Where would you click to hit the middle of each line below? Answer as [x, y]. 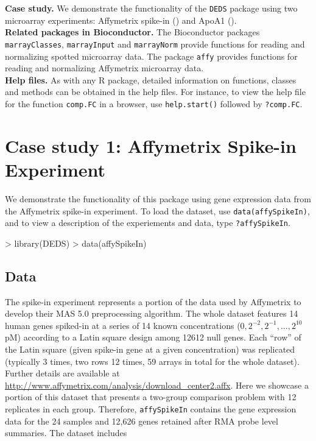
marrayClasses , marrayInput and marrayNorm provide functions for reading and [155, 44]
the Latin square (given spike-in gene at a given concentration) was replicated [150, 349]
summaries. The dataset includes [66, 433]
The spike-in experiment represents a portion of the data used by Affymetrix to [153, 301]
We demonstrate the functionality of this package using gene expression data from [158, 198]
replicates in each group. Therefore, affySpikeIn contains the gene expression [151, 408]
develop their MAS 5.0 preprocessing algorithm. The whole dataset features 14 [152, 313]
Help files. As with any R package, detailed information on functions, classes [151, 79]
